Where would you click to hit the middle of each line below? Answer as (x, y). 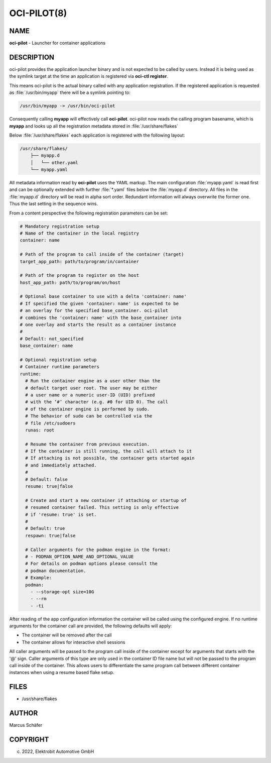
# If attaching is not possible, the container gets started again (110, 458)
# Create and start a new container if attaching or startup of (106, 500)
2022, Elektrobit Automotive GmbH (58, 751)
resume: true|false (49, 486)
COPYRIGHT (29, 740)
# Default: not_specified (52, 339)
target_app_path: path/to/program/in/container (79, 261)
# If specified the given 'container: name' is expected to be (99, 303)
